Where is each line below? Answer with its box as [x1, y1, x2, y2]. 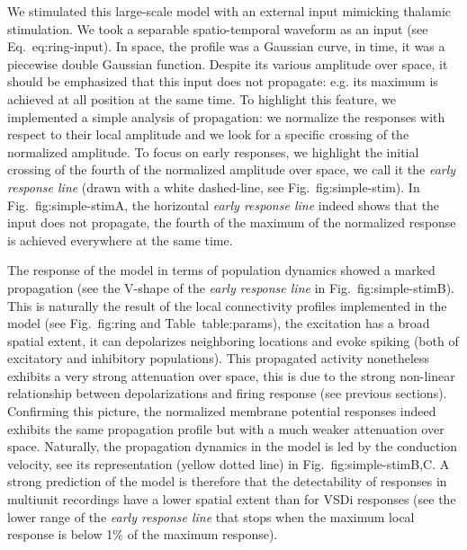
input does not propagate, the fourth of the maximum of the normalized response [7, 213, 456, 232]
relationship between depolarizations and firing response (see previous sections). [7, 384, 447, 403]
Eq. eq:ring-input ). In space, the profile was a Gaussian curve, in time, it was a [7, 37, 445, 56]
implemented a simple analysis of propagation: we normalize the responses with [7, 107, 445, 126]
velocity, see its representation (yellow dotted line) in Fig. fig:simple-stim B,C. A [7, 454, 450, 473]
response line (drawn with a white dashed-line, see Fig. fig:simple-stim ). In [7, 177, 420, 196]
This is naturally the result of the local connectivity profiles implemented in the [7, 296, 447, 315]
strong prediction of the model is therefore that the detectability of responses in [7, 472, 447, 491]
